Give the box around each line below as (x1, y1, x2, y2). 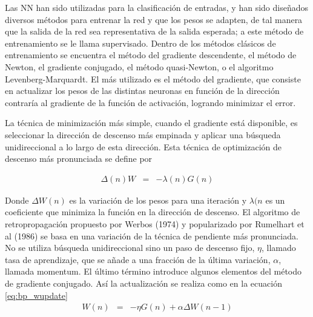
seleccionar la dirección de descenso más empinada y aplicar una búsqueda (5, 128, 281, 141)
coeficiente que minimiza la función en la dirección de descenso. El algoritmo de (5, 205, 300, 218)
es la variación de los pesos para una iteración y (69, 193, 247, 206)
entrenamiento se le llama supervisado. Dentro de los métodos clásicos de (5, 36, 276, 49)
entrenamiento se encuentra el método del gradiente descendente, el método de (5, 48, 297, 61)
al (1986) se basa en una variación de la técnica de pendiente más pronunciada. (5, 229, 298, 242)
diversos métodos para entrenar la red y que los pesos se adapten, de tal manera (5, 13, 303, 25)
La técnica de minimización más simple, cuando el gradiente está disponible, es (5, 116, 298, 129)
